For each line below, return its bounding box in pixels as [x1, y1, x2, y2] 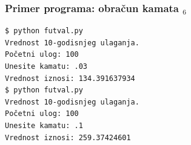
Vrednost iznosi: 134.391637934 [5, 74, 135, 83]
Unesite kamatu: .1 [5, 121, 83, 130]
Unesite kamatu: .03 [5, 62, 88, 71]
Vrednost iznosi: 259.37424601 [5, 133, 131, 142]
